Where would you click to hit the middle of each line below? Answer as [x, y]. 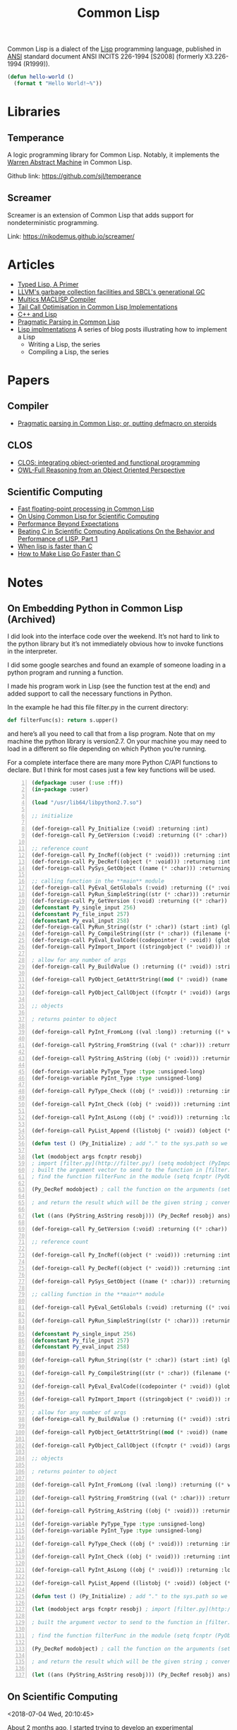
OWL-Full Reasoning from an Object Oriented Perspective [101, 470]
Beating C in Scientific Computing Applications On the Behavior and [116, 531]
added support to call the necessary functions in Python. [90, 694]
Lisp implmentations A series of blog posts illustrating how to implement [122, 329]
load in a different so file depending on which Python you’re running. [107, 749]
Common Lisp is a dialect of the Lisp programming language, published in [114, 49]
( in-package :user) [60, 790]
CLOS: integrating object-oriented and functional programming [109, 462]
